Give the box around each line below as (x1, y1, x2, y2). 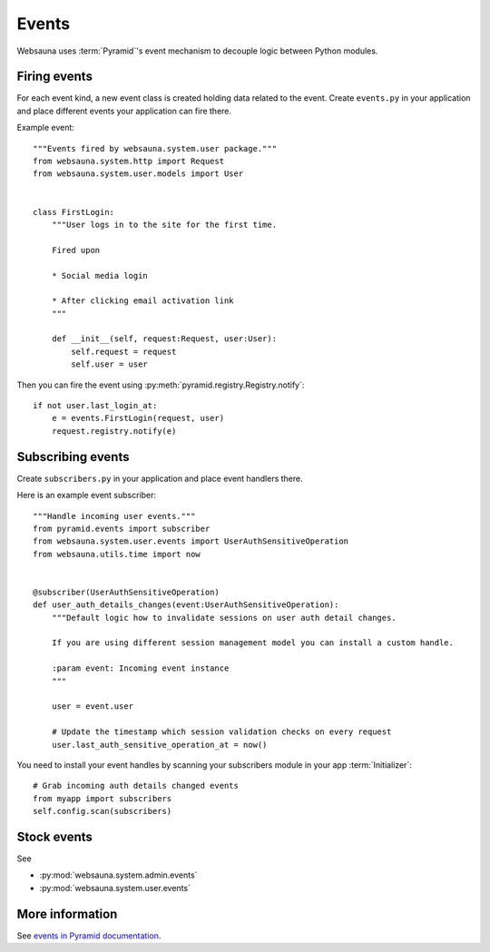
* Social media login (51, 270, 149, 280)
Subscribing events (16, 449, 130, 465)
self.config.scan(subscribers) (33, 806, 172, 817)
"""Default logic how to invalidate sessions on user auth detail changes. (51, 613, 397, 623)
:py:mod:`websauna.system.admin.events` (39, 869, 198, 880)
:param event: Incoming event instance (51, 663, 230, 673)
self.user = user (71, 359, 149, 369)
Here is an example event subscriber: (16, 490, 157, 501)
